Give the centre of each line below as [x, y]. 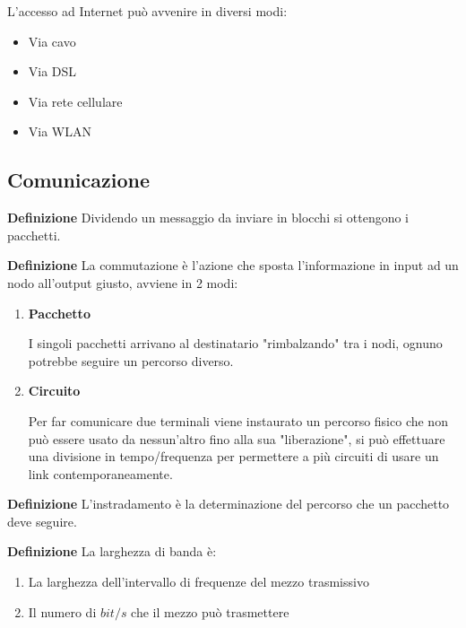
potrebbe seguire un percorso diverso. [131, 360]
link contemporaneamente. [100, 473]
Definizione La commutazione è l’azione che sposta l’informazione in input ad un [233, 265]
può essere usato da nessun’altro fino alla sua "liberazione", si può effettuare [237, 438]
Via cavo [52, 41]
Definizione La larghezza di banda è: [112, 551]
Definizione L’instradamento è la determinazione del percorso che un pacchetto [229, 504]
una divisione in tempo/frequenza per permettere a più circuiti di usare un [233, 456]
